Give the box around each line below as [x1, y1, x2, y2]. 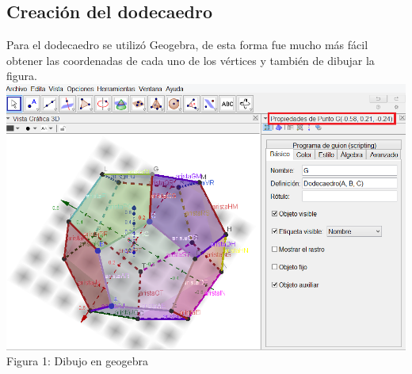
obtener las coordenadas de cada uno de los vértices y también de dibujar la [6, 52, 375, 68]
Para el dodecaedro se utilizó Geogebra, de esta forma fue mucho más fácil [6, 36, 368, 53]
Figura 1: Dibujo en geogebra [6, 353, 148, 369]
